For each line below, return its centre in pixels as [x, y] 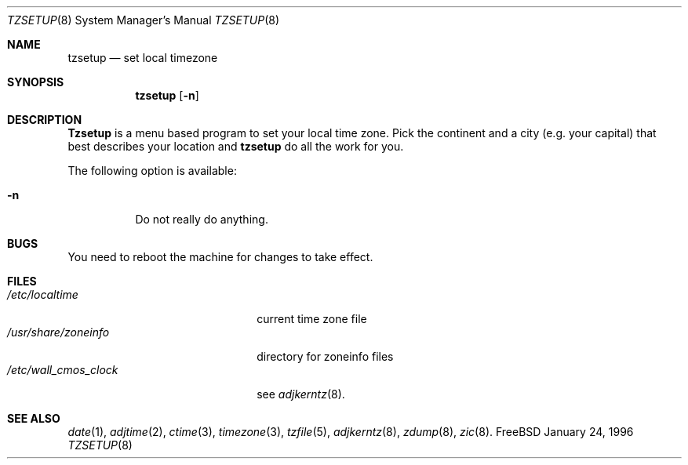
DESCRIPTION [45, 120]
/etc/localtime [43, 294]
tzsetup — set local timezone [143, 58]
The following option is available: [152, 171]
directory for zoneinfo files [325, 356]
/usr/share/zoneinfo [58, 332]
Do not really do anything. [202, 219]
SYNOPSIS [36, 82]
